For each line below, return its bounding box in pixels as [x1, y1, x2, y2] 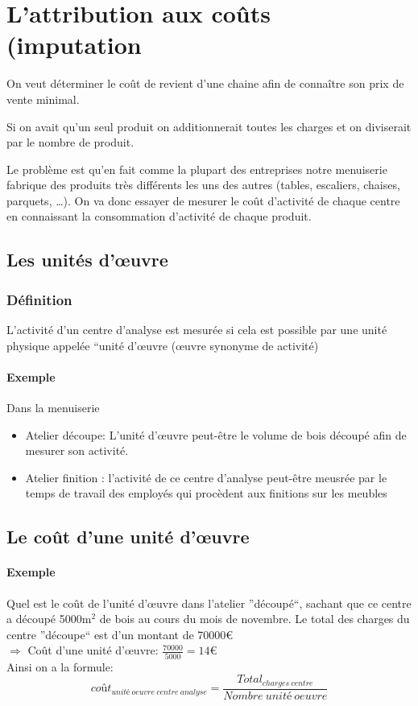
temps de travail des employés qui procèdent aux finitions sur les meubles [25, 485, 387, 502]
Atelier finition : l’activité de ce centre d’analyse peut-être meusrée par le [25, 469, 387, 485]
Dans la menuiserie [6, 399, 100, 416]
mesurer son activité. [25, 442, 129, 459]
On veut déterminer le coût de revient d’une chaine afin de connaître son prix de [6, 75, 404, 92]
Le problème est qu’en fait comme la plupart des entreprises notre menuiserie [6, 160, 387, 177]
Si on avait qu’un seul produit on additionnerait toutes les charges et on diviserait [6, 118, 412, 134]
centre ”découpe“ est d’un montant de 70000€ [6, 625, 234, 642]
